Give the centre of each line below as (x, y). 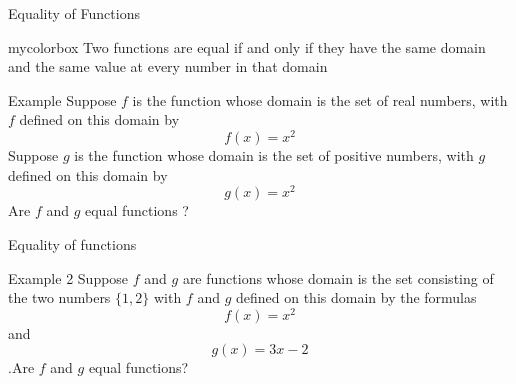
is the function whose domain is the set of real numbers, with (320, 99)
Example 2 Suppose (68, 277)
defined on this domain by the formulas (356, 297)
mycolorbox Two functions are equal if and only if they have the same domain (247, 46)
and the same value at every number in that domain (168, 66)
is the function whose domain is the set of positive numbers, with (274, 155)
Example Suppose (62, 99)
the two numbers (59, 297)
